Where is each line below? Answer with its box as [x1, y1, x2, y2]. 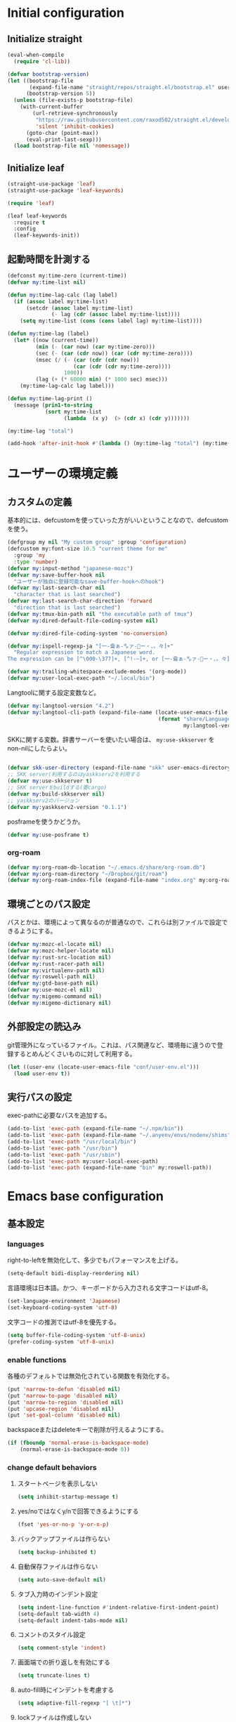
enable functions [7, 1355, 67, 1365]
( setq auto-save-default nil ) [17, 1576, 107, 1583]
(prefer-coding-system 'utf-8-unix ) [7, 1338, 114, 1346]
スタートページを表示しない [17, 1480, 98, 1488]
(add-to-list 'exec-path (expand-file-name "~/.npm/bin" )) [7, 1125, 184, 1132]
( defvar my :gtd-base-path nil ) [7, 980, 99, 987]
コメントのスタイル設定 [17, 1631, 86, 1639]
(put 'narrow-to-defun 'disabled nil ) [7, 1386, 121, 1393]
